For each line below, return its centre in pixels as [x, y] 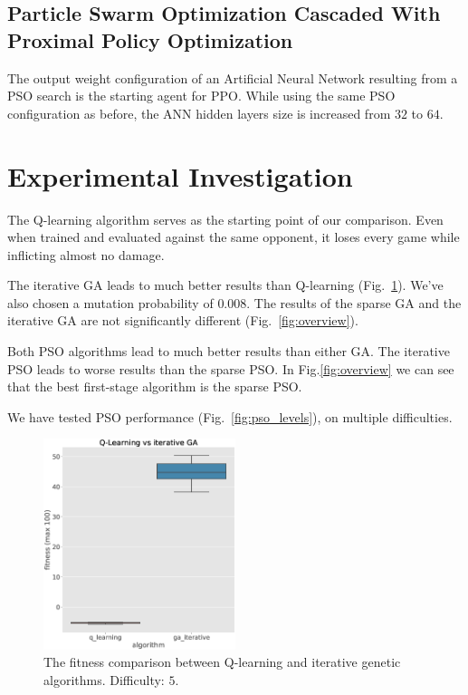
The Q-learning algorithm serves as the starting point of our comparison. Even [225, 219]
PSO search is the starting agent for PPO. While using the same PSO [201, 96]
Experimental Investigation [180, 175]
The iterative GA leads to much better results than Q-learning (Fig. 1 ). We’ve [225, 285]
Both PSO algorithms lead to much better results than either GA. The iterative [229, 351]
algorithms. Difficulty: [104, 680]
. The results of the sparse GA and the [354, 302]
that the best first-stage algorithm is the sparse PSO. [155, 386]
